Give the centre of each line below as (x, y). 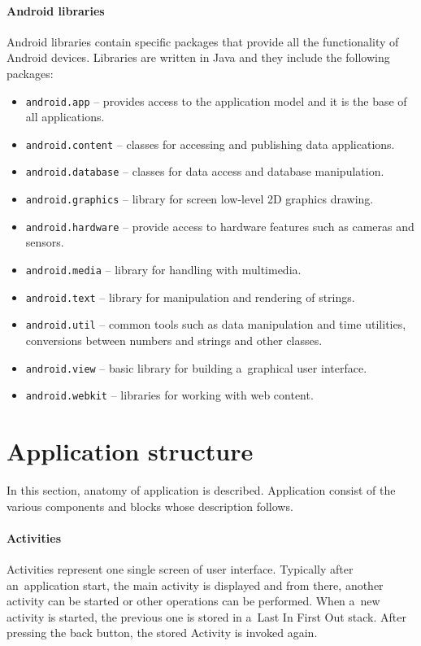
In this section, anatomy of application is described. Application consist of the (201, 490)
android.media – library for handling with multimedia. (163, 270)
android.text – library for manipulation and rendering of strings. (190, 297)
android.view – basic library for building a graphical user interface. (196, 367)
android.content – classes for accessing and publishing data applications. (210, 144)
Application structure (130, 451)
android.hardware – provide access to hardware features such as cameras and (220, 226)
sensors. (45, 242)
